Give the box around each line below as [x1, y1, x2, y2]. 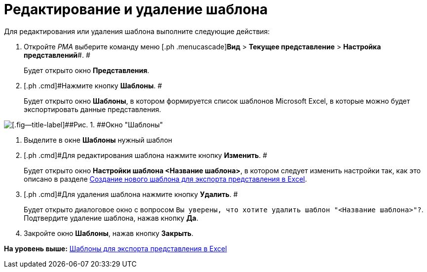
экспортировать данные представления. [24, 105, 161, 114]
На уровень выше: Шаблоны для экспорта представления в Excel [4, 244, 227, 253]
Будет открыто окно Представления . [24, 66, 150, 75]
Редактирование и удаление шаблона [4, 1, 268, 18]
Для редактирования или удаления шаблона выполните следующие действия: [4, 27, 270, 36]
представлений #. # [24, 50, 90, 59]
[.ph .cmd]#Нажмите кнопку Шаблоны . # [24, 81, 162, 90]
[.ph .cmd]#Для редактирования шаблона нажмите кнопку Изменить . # [24, 151, 268, 159]
